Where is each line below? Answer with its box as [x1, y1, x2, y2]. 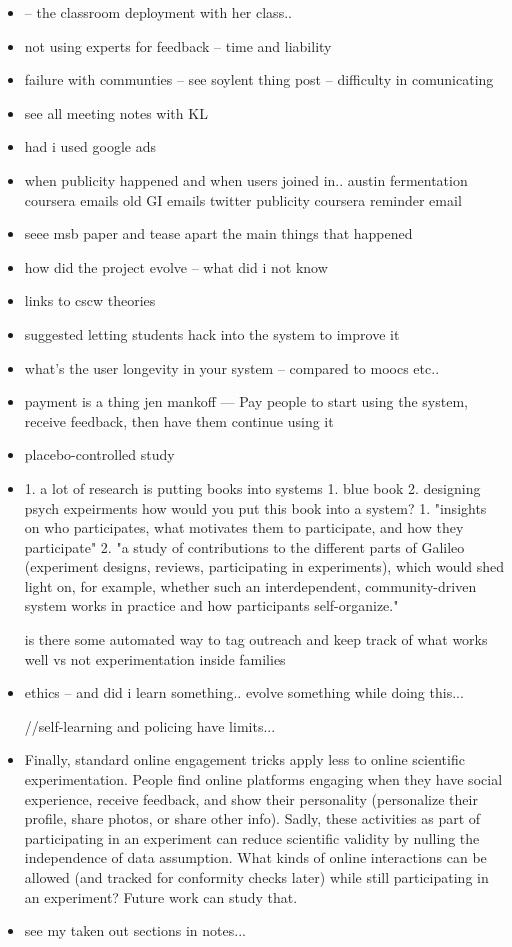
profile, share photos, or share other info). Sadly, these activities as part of [24, 808, 481, 829]
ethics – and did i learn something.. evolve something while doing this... [24, 682, 464, 703]
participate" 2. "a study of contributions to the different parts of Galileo [24, 536, 465, 557]
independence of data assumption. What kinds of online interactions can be [24, 847, 487, 868]
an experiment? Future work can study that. [24, 886, 298, 907]
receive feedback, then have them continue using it [24, 410, 334, 431]
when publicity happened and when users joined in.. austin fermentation [24, 169, 468, 190]
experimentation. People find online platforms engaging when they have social [24, 769, 503, 790]
